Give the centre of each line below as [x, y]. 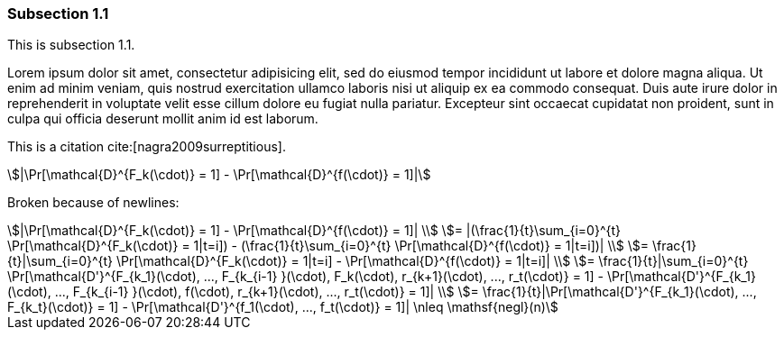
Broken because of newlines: [93, 203]
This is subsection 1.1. [71, 45]
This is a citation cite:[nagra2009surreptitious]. [147, 147]
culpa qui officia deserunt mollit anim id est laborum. [163, 119]
